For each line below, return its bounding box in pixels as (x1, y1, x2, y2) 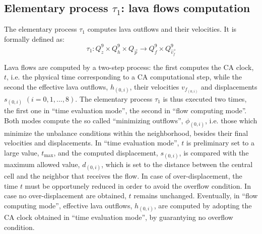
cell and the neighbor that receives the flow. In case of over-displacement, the (4, 171, 242, 181)
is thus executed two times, (163, 93, 247, 104)
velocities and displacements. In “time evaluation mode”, (4, 137, 179, 148)
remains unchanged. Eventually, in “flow (134, 190, 258, 201)
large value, (4, 147, 39, 158)
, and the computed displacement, (53, 147, 158, 158)
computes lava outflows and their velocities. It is (87, 24, 237, 34)
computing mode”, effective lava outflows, (4, 200, 133, 210)
